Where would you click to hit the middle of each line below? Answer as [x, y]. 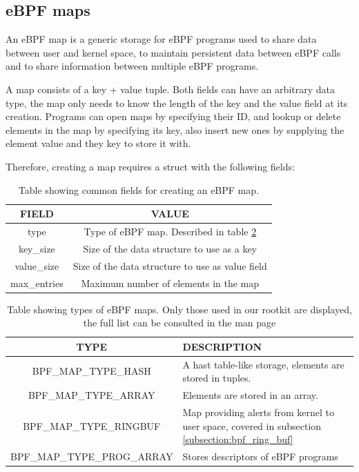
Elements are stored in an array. [250, 395]
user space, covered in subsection [252, 425]
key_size [37, 248]
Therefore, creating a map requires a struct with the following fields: [150, 166]
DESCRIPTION [222, 346]
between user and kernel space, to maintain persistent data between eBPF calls [173, 52]
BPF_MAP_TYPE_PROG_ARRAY [92, 456]
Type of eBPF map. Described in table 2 [170, 231]
